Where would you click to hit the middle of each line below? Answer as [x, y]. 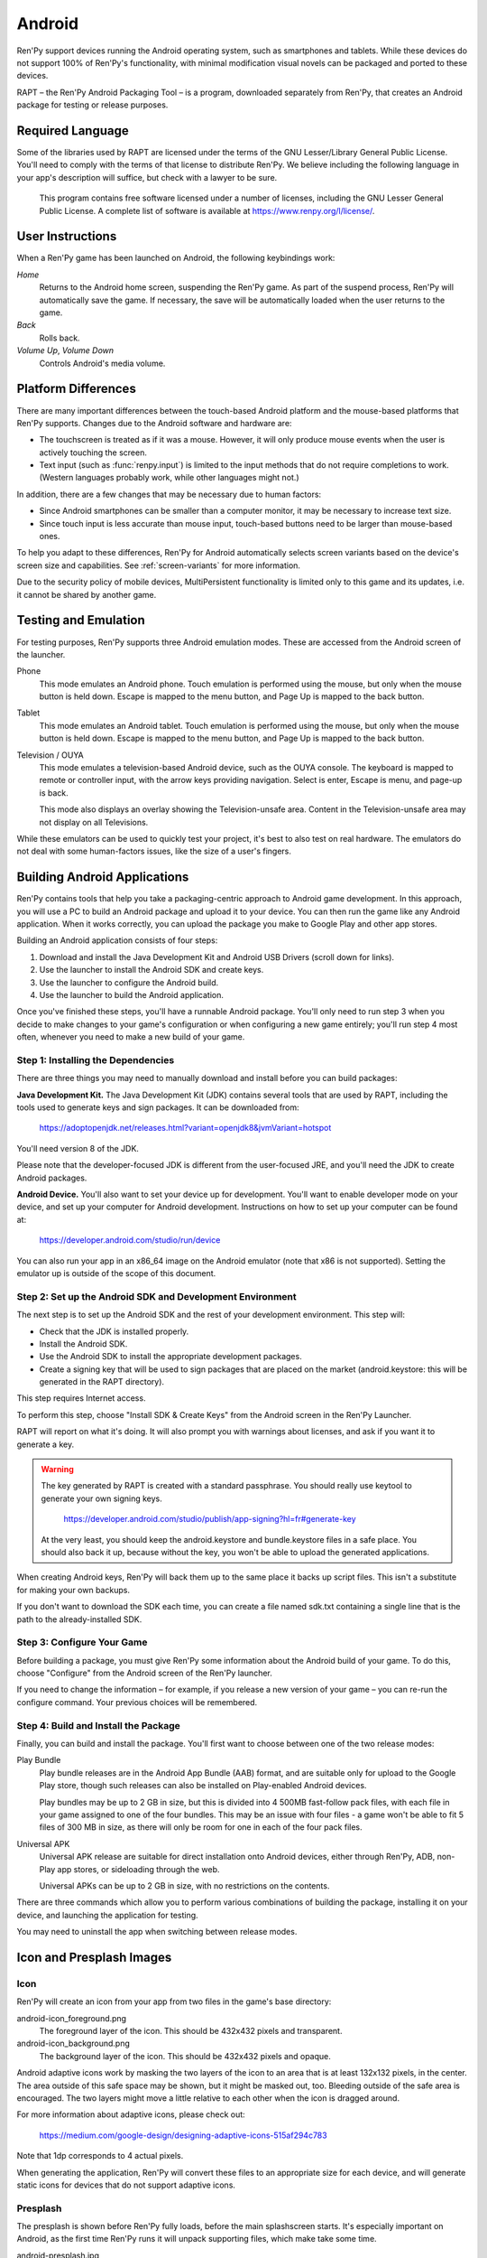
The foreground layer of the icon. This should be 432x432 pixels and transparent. [191, 2031]
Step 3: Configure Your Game [82, 1642]
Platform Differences [77, 389]
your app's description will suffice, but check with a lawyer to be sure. [147, 177]
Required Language [73, 131]
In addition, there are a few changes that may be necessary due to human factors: [169, 494]
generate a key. [46, 1444]
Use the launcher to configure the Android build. [129, 982]
